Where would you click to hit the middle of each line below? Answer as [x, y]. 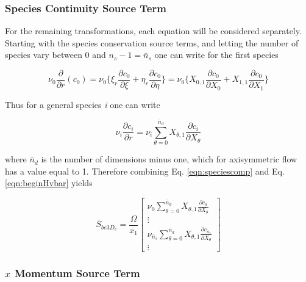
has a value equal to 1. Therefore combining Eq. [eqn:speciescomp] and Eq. [145, 171]
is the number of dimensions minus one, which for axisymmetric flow [169, 159]
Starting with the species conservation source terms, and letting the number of [152, 42]
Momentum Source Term [77, 273]
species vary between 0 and [55, 55]
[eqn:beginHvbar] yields [49, 183]
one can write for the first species [216, 55]
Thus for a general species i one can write [83, 104]
